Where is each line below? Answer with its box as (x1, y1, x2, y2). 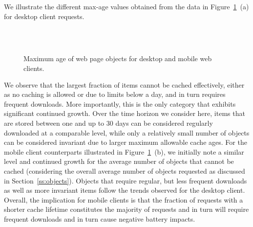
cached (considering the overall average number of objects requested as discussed (4, 165, 245, 176)
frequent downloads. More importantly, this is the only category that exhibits (4, 98, 236, 109)
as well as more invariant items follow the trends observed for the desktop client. (4, 185, 245, 195)
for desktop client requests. (4, 11, 84, 21)
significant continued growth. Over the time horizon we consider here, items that (4, 108, 245, 118)
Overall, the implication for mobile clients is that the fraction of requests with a (4, 194, 243, 204)
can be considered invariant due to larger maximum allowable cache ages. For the (4, 137, 247, 147)
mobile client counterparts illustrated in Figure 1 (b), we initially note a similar (4, 146, 244, 157)
